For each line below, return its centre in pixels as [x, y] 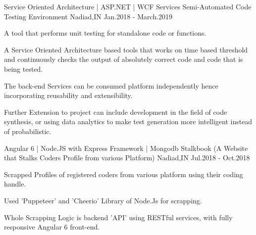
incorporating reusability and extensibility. [68, 95]
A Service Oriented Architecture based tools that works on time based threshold [126, 49]
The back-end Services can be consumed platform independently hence [111, 85]
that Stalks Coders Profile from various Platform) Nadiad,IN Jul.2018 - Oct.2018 [127, 158]
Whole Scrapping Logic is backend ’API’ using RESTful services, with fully [118, 217]
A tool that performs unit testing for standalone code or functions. [105, 33]
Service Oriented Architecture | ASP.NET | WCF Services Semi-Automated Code [128, 6]
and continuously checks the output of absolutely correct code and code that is [124, 59]
